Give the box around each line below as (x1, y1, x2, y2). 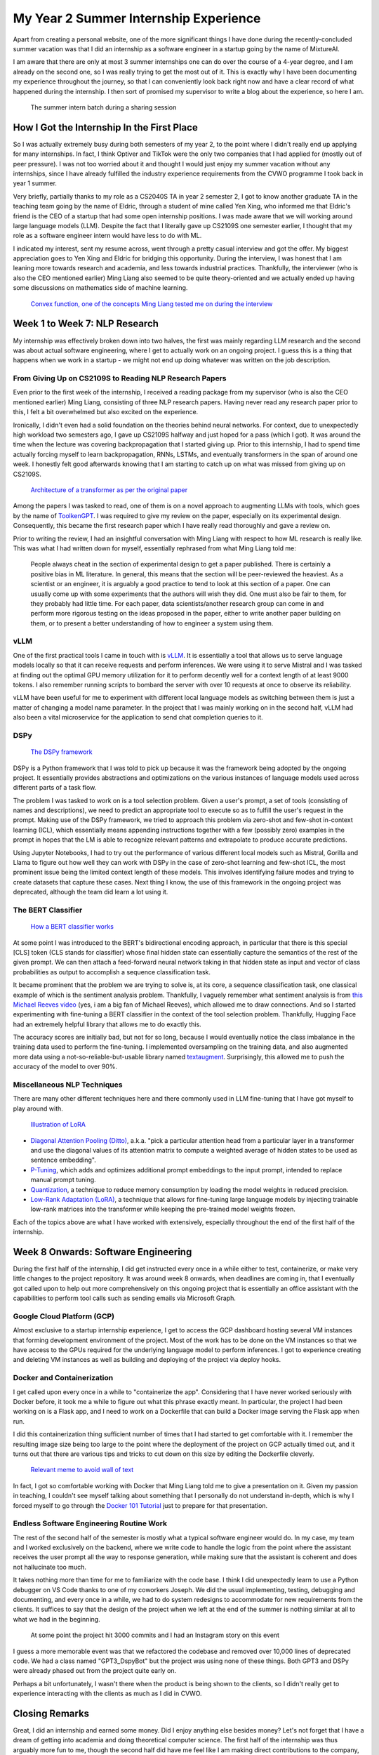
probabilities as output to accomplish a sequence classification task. (13, 967, 211, 976)
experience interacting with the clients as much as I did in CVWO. (13, 1689, 203, 1698)
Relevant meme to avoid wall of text (30, 1466, 134, 1474)
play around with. (13, 1104, 63, 1113)
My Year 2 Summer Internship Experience (13, 11, 261, 26)
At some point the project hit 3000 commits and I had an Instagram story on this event (30, 1631, 280, 1639)
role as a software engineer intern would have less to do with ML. (13, 232, 202, 240)
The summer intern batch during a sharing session (30, 102, 177, 112)
